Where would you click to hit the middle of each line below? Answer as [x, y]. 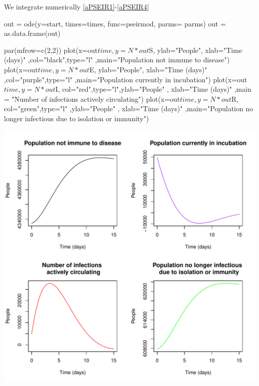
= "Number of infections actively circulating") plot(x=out [92, 98]
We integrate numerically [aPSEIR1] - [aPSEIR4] [77, 6]
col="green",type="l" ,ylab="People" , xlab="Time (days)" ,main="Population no [129, 108]
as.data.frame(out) [32, 33]
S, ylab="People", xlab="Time [195, 50]
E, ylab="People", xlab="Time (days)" [148, 69]
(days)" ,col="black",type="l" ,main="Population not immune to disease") [117, 60]
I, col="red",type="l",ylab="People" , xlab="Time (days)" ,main [153, 89]
